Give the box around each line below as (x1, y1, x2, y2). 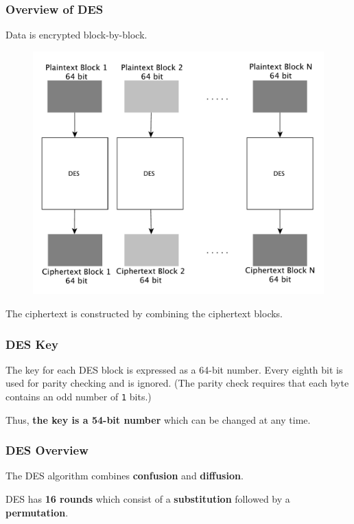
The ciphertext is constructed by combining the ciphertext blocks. (5, 306, 283, 321)
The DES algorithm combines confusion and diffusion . (5, 468, 244, 483)
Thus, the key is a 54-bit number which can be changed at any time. (5, 412, 311, 426)
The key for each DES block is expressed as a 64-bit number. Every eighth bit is (5, 362, 343, 376)
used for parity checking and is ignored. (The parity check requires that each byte (5, 376, 349, 390)
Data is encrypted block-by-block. (5, 27, 147, 42)
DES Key (5, 335, 58, 352)
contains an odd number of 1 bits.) (5, 389, 152, 404)
